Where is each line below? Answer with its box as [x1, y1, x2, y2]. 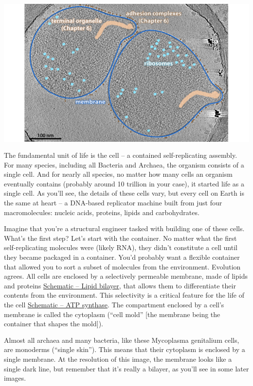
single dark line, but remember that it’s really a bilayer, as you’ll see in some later [4, 363, 249, 373]
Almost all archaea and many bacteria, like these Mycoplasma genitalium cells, [4, 335, 239, 345]
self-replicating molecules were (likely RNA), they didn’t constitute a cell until [4, 242, 237, 252]
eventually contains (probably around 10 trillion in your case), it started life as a [4, 178, 245, 188]
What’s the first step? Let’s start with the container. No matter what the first [4, 233, 237, 243]
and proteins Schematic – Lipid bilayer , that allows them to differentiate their [4, 280, 236, 290]
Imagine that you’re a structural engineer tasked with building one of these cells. [4, 223, 245, 234]
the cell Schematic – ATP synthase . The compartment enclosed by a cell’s [4, 300, 224, 309]
